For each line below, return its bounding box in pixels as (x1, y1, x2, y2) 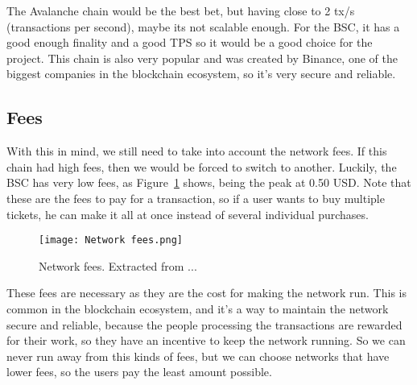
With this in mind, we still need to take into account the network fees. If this (6, 143, 387, 159)
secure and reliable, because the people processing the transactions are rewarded (6, 316, 403, 333)
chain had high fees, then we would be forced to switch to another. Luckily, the (6, 158, 397, 175)
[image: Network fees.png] (39, 234, 183, 246)
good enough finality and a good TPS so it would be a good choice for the (6, 34, 373, 51)
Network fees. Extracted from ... (39, 257, 197, 274)
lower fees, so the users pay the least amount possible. (6, 363, 272, 380)
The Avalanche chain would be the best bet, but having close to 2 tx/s (6, 2, 355, 19)
